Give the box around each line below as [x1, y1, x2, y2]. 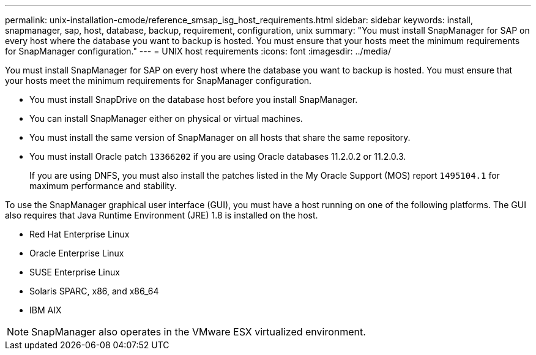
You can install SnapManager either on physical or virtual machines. [29, 113, 303, 124]
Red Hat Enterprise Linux [29, 229, 130, 239]
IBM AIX [29, 305, 62, 315]
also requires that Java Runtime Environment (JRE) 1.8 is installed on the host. [5, 210, 318, 220]
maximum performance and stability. [29, 181, 177, 191]
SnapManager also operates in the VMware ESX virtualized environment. [31, 326, 366, 338]
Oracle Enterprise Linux [29, 248, 124, 258]
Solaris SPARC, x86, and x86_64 [29, 286, 159, 296]
